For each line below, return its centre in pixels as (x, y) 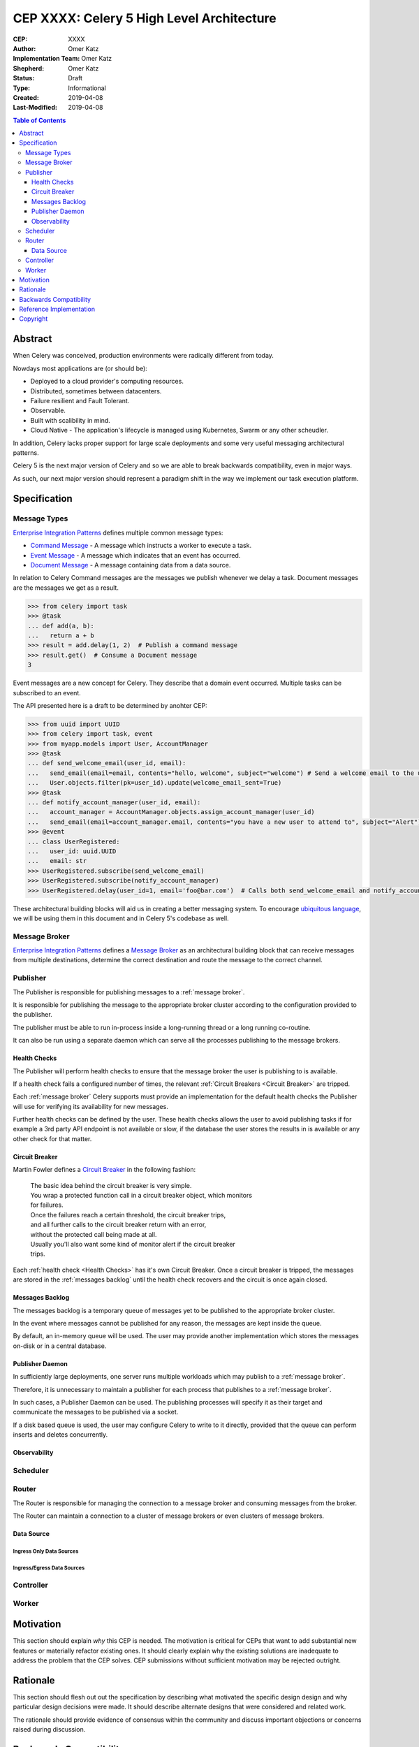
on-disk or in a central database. (60, 1346)
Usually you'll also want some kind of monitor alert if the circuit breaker (133, 1244)
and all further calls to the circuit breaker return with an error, (118, 1225)
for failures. (47, 1205)
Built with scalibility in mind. (71, 420)
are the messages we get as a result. (66, 588)
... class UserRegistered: (74, 841)
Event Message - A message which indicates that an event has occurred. (135, 555)
